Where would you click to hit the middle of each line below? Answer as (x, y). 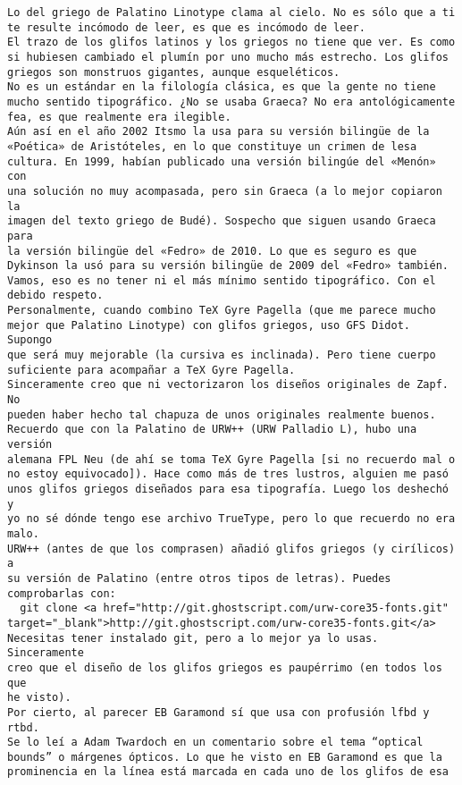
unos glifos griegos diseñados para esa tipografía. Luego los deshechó (228, 489)
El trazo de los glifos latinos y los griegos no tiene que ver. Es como (231, 42)
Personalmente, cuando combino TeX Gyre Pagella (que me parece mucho (222, 311)
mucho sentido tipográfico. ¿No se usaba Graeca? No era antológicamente (231, 101)
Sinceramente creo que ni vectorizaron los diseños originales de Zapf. (228, 385)
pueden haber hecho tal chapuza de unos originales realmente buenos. (222, 414)
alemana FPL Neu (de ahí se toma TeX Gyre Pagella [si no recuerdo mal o (231, 459)
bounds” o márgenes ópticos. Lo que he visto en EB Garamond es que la (225, 757)
